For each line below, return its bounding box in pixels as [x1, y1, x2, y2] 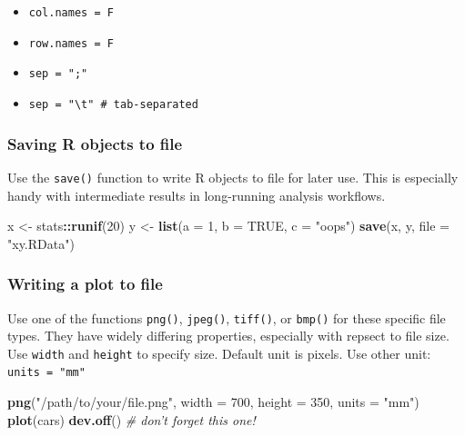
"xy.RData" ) [7, 233, 75, 253]
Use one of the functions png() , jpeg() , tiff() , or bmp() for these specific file [7, 308, 446, 327]
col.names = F [28, 6, 114, 19]
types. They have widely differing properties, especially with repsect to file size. [7, 326, 450, 345]
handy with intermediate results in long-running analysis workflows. [7, 185, 386, 204]
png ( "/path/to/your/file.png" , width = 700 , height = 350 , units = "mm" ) [7, 392, 420, 411]
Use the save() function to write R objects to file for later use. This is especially [7, 167, 459, 186]
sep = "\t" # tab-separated [28, 97, 198, 111]
